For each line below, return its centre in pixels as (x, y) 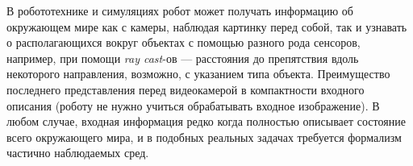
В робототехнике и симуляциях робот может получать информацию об (180, 10)
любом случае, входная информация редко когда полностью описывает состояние (206, 121)
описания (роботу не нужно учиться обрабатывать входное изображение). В (193, 105)
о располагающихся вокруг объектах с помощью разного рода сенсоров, (184, 42)
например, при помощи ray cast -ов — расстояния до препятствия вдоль (183, 58)
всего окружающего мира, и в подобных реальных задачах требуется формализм (204, 137)
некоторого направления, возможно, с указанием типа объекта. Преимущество (198, 74)
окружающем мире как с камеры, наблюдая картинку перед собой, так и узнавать (207, 26)
